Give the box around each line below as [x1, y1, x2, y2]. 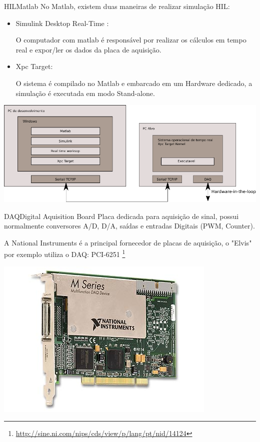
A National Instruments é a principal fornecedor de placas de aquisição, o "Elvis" [4, 237, 252, 247]
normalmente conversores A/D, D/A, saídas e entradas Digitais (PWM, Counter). [4, 220, 255, 231]
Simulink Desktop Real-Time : [15, 17, 109, 28]
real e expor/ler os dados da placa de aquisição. [15, 44, 161, 54]
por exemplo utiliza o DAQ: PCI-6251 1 [4, 247, 125, 259]
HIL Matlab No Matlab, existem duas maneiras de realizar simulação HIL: [4, 1, 230, 11]
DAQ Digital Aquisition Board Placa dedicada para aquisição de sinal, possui [4, 210, 239, 221]
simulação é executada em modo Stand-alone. [15, 87, 155, 98]
